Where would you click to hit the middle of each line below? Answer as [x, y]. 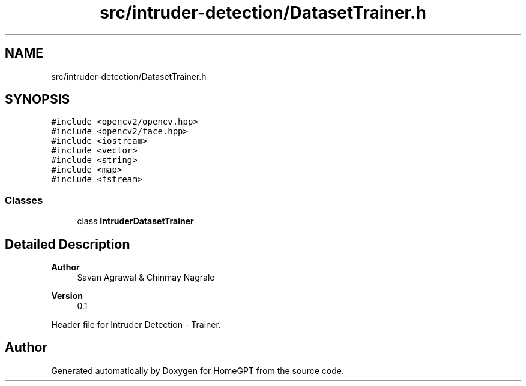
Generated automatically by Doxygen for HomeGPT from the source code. [198, 370]
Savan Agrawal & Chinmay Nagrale [146, 278]
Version [67, 296]
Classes [24, 200]
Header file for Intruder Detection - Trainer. [136, 325]
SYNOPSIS [38, 99]
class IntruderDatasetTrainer [135, 221]
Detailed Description [68, 244]
